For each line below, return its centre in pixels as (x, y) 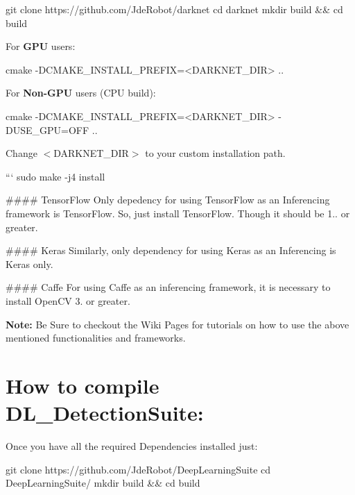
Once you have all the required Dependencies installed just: (132, 446)
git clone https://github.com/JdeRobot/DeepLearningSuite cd (138, 469)
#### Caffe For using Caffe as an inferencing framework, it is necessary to (168, 287)
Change (21, 153)
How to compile (83, 385)
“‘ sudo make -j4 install (55, 176)
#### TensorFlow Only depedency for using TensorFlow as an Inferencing (168, 200)
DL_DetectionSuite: (105, 413)
